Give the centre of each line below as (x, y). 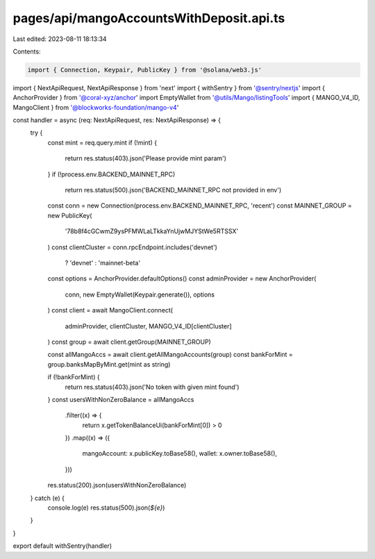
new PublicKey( (70, 215)
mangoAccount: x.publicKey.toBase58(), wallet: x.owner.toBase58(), (180, 453)
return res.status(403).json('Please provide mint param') (146, 158)
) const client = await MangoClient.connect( (110, 310)
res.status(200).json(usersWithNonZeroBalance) (117, 485)
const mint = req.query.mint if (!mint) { (102, 142)
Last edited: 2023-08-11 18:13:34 (60, 39)
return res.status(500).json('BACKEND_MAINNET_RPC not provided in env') (173, 190)
